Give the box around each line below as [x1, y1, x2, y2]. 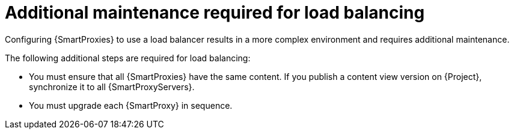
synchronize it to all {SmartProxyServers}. [29, 81, 195, 92]
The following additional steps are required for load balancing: [5, 52, 251, 63]
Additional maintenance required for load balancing [5, 2, 425, 23]
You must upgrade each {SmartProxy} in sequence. [29, 100, 233, 111]
